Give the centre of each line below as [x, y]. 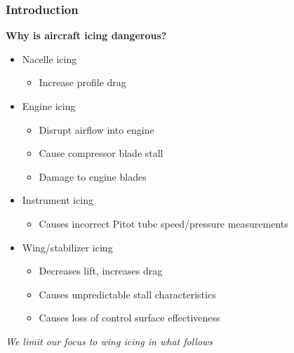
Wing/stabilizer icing [67, 247]
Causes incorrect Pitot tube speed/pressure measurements [163, 223]
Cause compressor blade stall [101, 153]
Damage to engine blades [93, 176]
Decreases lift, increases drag [101, 271]
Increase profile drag [82, 82]
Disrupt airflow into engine [96, 129]
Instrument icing [58, 200]
